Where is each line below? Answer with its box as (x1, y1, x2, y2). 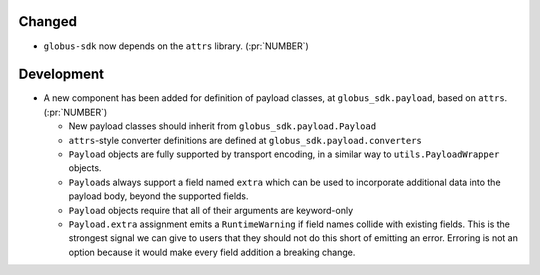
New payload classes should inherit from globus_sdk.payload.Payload (68, 120, 377, 132)
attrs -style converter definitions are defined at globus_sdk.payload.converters (68, 134, 422, 146)
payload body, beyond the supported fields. (68, 190, 249, 202)
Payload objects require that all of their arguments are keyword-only (68, 204, 354, 216)
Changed (18, 13, 77, 30)
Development (18, 66, 105, 83)
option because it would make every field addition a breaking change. (68, 246, 356, 258)
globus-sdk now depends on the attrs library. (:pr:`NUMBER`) (43, 40, 309, 52)
